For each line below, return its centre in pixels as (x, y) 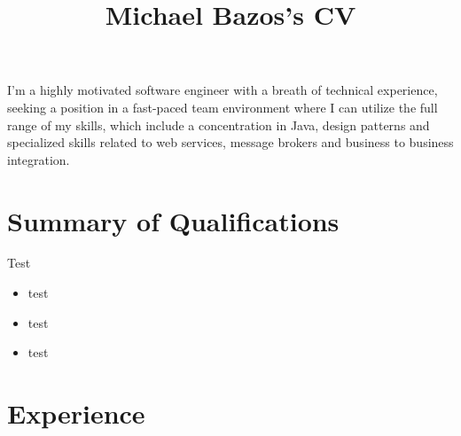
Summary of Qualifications (173, 220)
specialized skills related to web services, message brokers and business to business (230, 142)
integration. (39, 159)
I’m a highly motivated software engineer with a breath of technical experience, (223, 90)
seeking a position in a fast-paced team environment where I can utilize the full (223, 107)
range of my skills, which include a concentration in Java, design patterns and (219, 125)
